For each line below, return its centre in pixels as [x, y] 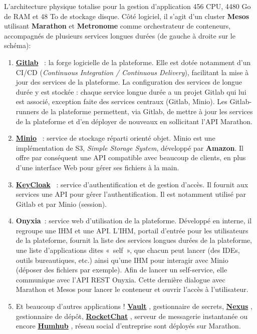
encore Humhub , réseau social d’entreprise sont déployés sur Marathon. [128, 326]
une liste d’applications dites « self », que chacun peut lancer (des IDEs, [128, 250]
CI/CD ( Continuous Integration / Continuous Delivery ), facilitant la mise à [132, 72]
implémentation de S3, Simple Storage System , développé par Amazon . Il [130, 147]
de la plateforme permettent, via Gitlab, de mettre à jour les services [147, 111]
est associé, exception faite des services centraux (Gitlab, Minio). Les [121, 101]
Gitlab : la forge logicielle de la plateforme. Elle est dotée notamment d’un [133, 62]
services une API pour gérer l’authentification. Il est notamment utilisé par [131, 194]
